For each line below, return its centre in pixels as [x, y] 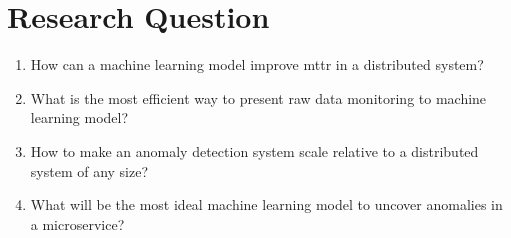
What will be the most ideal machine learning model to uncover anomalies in [266, 204]
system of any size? [89, 170]
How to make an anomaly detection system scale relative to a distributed [254, 150]
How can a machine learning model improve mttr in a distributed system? [257, 64]
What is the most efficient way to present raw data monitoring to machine [258, 97]
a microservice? [77, 223]
